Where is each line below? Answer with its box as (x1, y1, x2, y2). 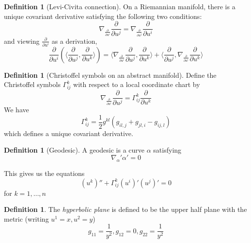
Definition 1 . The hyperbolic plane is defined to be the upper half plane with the (4, 204, 247, 214)
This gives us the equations (4, 168, 85, 178)
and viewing (4, 35, 40, 46)
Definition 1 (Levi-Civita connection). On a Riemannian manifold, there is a (4, 1, 235, 11)
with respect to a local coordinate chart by (73, 79, 200, 89)
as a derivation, (51, 35, 97, 46)
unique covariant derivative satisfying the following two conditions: (4, 11, 202, 21)
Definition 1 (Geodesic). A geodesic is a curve (4, 144, 145, 155)
